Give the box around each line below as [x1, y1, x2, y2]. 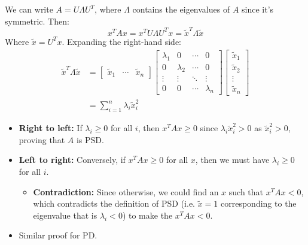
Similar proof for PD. [19, 229, 97, 241]
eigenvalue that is [33, 208, 97, 221]
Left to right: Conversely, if [19, 153, 126, 166]
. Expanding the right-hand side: [62, 35, 182, 47]
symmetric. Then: [5, 14, 69, 27]
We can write [5, 3, 53, 15]
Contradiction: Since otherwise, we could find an [33, 185, 219, 198]
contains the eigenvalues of [132, 3, 230, 15]
